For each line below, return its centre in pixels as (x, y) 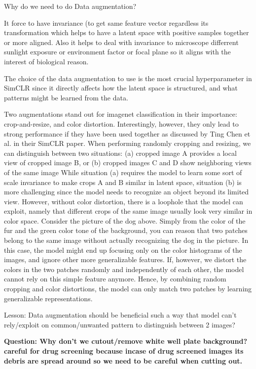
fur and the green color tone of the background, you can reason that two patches (126, 230)
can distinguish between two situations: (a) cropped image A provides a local (120, 153)
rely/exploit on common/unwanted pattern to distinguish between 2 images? (120, 324)
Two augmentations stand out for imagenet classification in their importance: (121, 114)
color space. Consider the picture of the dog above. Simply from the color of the (125, 220)
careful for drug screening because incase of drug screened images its (124, 351)
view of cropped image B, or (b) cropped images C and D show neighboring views (128, 162)
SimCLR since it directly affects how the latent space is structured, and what (121, 88)
